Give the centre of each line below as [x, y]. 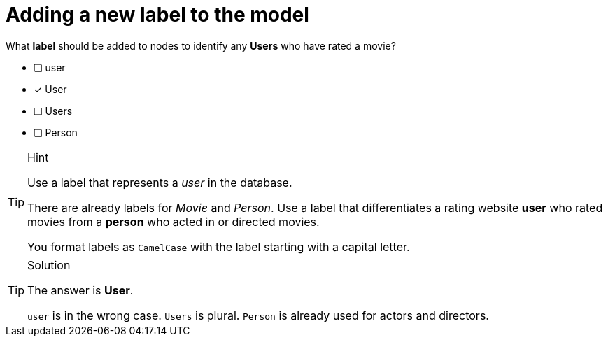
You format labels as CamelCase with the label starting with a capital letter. [219, 247]
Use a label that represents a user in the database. [160, 182]
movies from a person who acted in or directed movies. [174, 221]
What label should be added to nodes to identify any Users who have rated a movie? [201, 45]
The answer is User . [80, 290]
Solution [49, 265]
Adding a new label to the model [157, 15]
